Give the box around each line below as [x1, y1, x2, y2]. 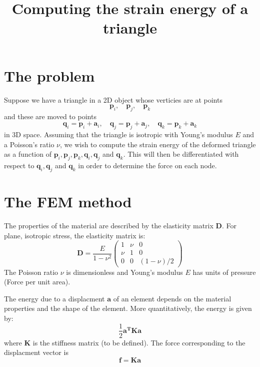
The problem [4, 65, 95, 86]
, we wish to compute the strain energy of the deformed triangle [60, 139, 256, 149]
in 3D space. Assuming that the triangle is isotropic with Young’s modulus [4, 129, 233, 140]
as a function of [4, 149, 51, 159]
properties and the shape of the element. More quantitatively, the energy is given [4, 303, 252, 313]
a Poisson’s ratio [4, 139, 54, 149]
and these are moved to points [4, 111, 96, 121]
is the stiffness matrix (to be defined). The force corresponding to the [32, 337, 245, 347]
